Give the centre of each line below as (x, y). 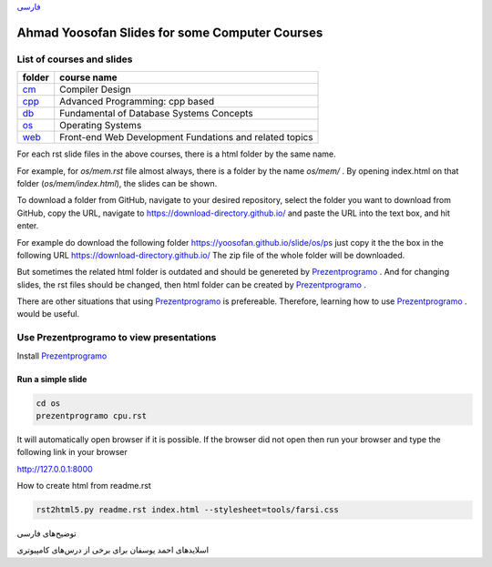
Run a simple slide (52, 379)
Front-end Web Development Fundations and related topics (186, 137)
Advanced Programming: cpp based (137, 102)
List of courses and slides (75, 59)
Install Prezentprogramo (62, 356)
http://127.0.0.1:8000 (55, 469)
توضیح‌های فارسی (46, 533)
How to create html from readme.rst (84, 486)
